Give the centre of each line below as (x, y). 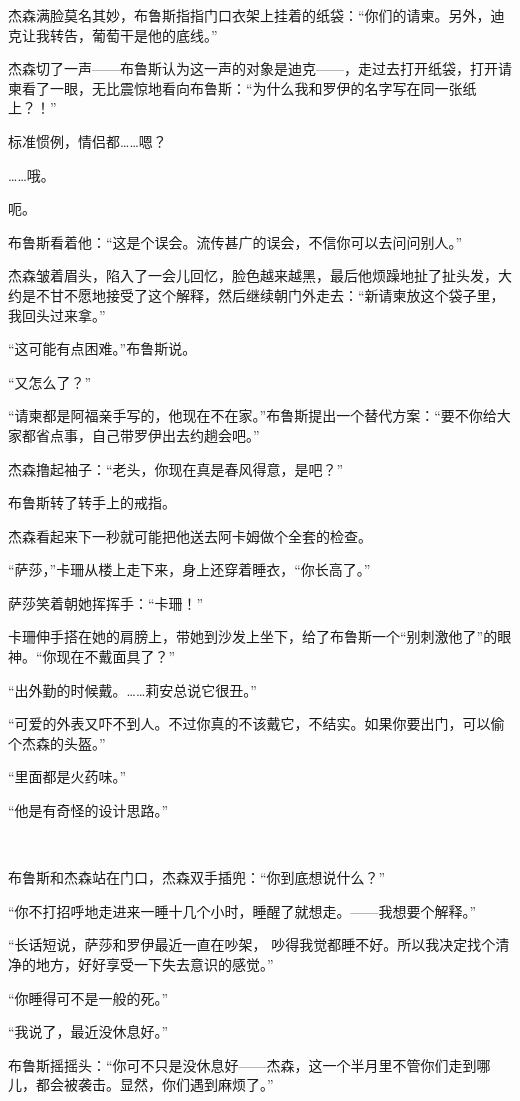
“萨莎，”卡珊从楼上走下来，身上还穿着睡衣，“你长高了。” (189, 569)
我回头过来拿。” (57, 314)
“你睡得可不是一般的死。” (88, 997)
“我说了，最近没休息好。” (88, 1031)
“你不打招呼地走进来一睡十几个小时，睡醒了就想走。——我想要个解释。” (242, 910)
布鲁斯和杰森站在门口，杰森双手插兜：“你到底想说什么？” (197, 877)
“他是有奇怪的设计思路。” (88, 810)
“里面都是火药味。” (67, 776)
